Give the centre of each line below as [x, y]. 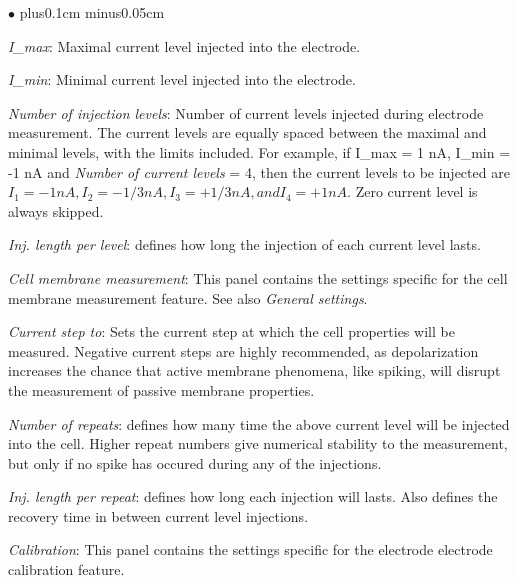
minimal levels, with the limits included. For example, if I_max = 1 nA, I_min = [259, 151]
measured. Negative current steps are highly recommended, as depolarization [243, 350]
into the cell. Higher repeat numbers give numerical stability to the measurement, [258, 443]
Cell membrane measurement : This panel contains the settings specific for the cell [258, 277]
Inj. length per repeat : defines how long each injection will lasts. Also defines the [253, 496]
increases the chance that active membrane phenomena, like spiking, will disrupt [254, 370]
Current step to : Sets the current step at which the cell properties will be [231, 331]
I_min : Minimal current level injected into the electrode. [182, 79]
